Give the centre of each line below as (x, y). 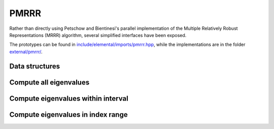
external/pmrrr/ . (26, 52)
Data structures (35, 66)
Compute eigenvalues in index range (68, 115)
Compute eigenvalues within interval (69, 98)
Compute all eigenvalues (49, 82)
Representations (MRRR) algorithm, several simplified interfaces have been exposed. (98, 35)
